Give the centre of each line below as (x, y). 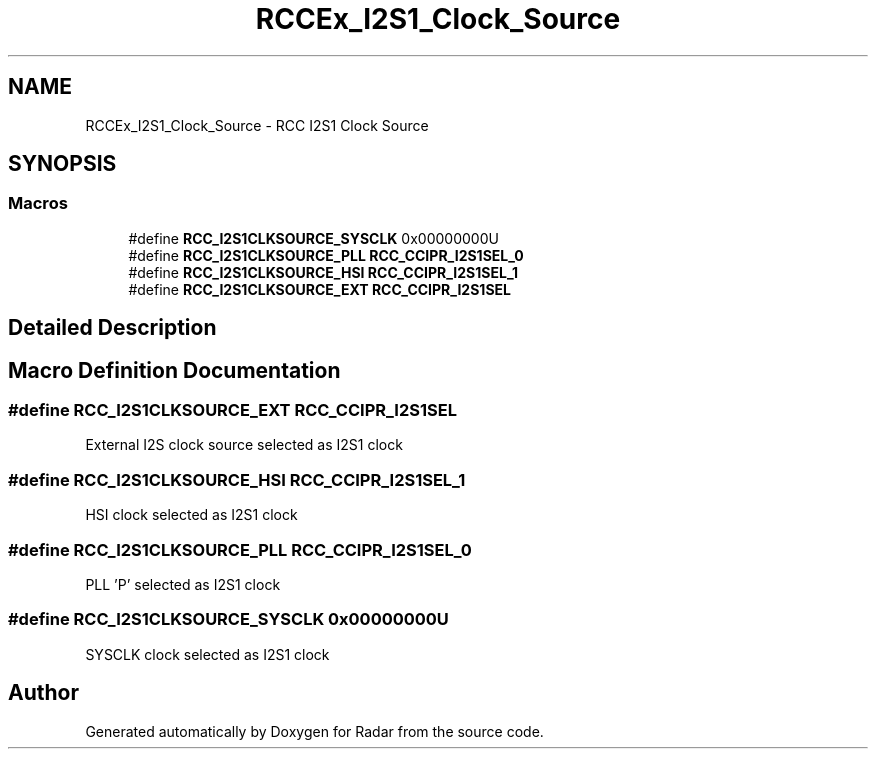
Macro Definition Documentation (174, 370)
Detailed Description (112, 328)
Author (43, 693)
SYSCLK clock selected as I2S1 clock (207, 654)
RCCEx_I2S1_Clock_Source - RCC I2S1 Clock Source (257, 125)
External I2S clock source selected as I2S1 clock (244, 445)
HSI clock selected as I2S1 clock (191, 515)
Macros (38, 203)
